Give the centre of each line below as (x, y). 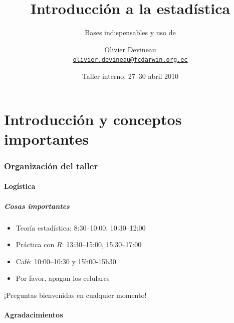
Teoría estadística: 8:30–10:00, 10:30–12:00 (81, 227)
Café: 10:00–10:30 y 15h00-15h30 (66, 261)
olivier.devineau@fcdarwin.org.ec (130, 60)
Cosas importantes (37, 206)
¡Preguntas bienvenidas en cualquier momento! (75, 295)
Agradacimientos (34, 315)
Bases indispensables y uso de (130, 32)
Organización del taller (51, 166)
